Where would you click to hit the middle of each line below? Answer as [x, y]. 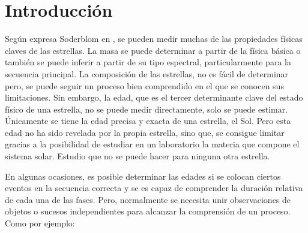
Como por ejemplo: [40, 223]
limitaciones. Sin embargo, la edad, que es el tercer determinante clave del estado [154, 97]
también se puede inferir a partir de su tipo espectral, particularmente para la [148, 62]
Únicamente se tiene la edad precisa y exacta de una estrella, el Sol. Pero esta [148, 121]
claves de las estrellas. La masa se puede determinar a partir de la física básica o [153, 50]
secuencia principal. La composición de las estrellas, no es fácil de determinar [147, 73]
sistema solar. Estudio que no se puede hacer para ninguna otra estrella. [137, 156]
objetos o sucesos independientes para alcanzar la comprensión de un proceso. [148, 211]
